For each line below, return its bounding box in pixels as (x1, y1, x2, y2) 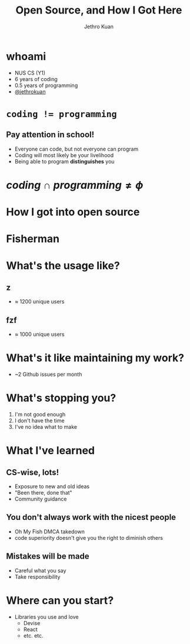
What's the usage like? (6, 259, 121, 272)
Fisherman (6, 232, 60, 246)
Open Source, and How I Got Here (15, 4, 182, 17)
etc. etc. (23, 632, 44, 639)
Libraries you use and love (14, 613, 79, 620)
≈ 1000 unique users (14, 331, 65, 338)
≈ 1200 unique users (14, 298, 65, 305)
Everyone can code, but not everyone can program (14, 145, 139, 152)
